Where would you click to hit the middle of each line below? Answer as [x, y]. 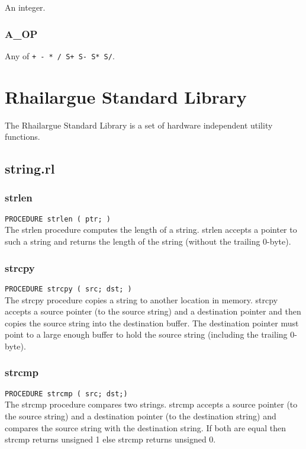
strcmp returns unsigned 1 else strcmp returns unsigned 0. [110, 439]
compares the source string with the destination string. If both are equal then [146, 427]
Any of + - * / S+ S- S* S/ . [60, 55]
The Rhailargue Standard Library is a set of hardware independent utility [139, 125]
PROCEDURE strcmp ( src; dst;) [66, 394]
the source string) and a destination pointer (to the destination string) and [141, 416]
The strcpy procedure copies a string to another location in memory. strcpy [141, 299]
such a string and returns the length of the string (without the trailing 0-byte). [148, 241]
